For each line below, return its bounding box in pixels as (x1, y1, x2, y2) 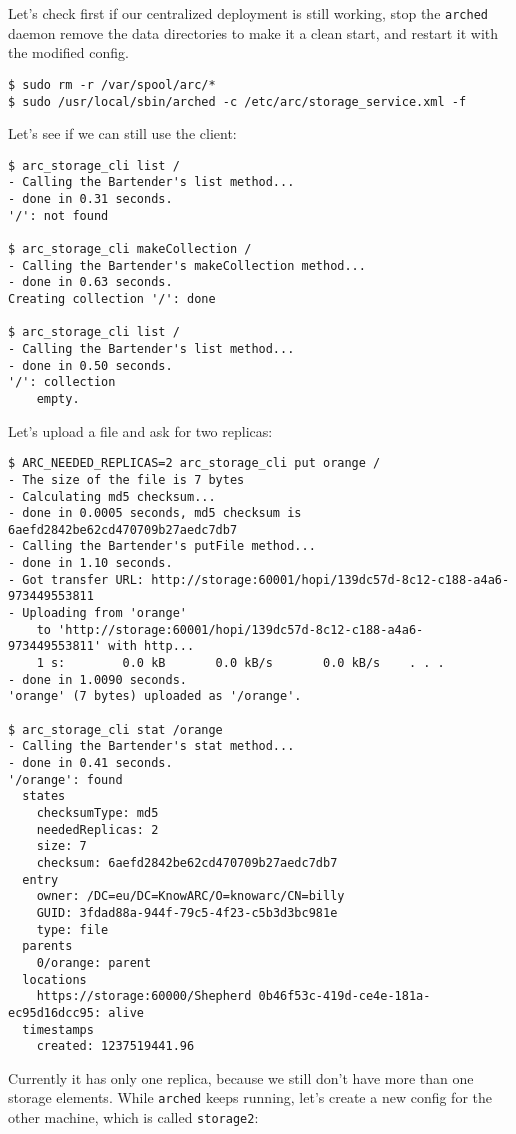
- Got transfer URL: (8, 572, 145, 587)
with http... (108, 639, 195, 654)
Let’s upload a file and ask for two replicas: (8, 420, 273, 441)
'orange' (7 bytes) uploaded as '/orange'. (8, 689, 302, 704)
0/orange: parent (36, 955, 152, 970)
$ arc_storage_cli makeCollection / (8, 242, 252, 257)
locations (22, 972, 87, 987)
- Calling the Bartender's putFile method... (8, 539, 316, 554)
